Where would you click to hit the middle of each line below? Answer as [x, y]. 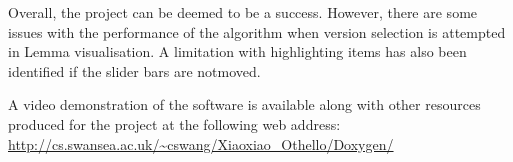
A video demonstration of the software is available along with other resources [244, 104]
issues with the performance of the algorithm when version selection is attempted [257, 31]
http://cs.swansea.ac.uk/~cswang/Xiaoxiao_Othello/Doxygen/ [201, 143]
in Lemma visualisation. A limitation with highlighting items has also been [237, 51]
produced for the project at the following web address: [174, 123]
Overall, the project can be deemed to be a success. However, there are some [243, 12]
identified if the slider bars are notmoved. [134, 70]
